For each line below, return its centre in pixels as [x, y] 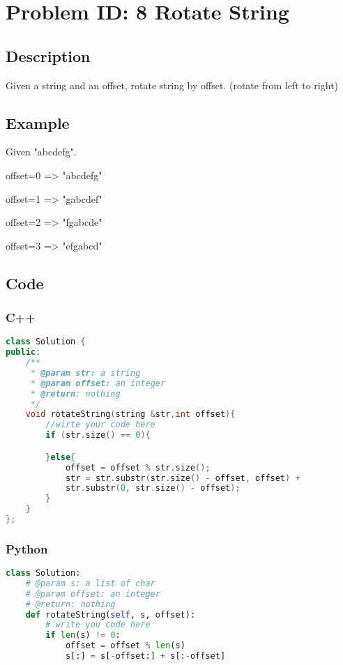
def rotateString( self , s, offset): [110, 614]
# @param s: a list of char [90, 583]
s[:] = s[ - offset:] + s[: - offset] [145, 656]
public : [23, 352]
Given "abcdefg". [41, 152]
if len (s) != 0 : [83, 635]
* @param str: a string [85, 373]
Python [27, 548]
